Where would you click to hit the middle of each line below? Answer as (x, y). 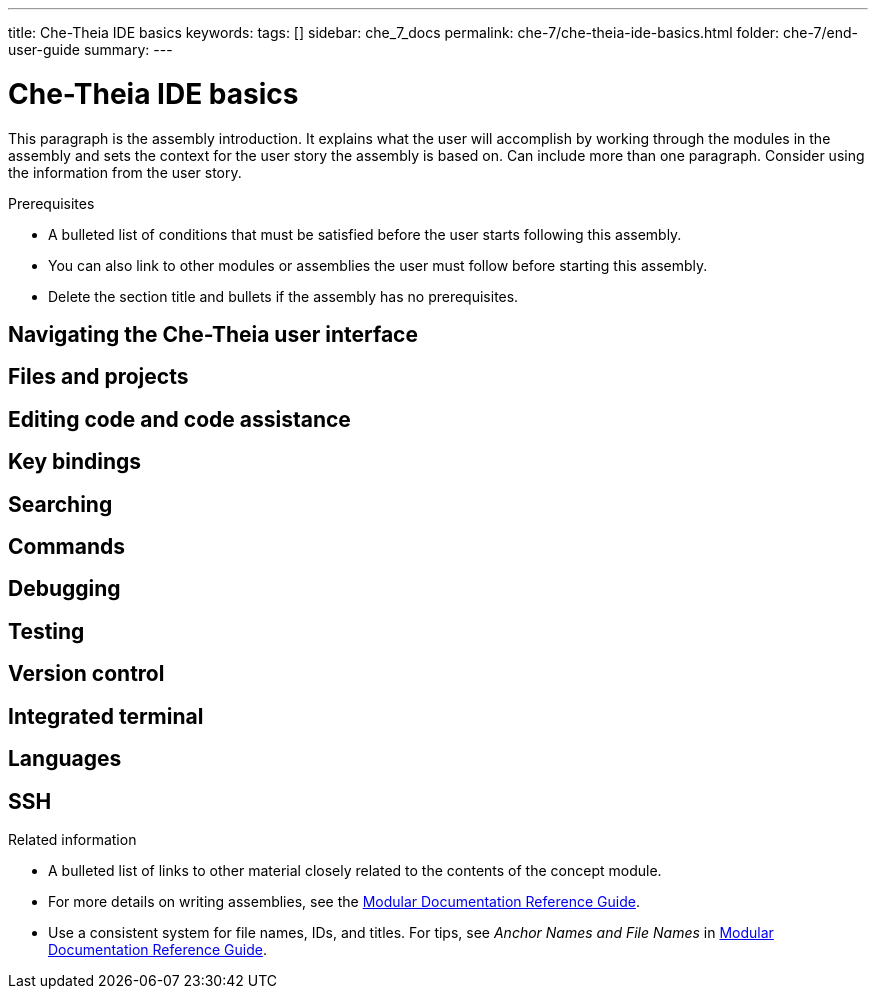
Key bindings (75, 462)
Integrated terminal (106, 716)
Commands (67, 547)
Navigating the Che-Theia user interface (213, 334)
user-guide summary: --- (90, 49)
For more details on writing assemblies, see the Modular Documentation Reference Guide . (344, 901)
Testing (46, 631)
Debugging (64, 589)
